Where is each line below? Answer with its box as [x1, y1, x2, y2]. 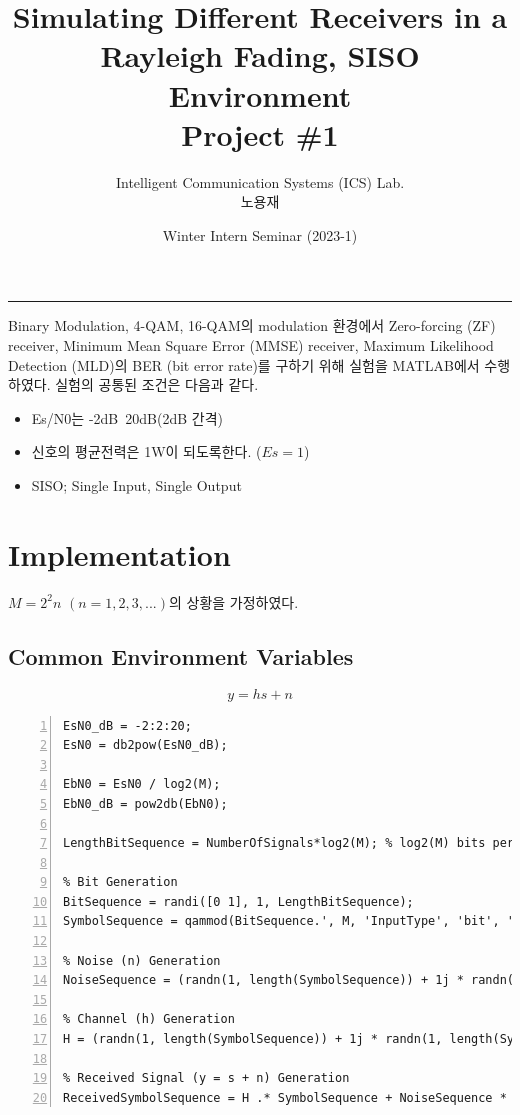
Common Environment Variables [8, 640, 354, 671]
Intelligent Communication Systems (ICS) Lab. [115, 171, 405, 192]
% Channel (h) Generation [63, 1012, 235, 1027]
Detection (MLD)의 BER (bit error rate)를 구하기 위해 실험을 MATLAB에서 [8, 354, 480, 375]
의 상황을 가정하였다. [168, 591, 299, 612]
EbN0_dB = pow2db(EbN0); [63, 796, 228, 811]
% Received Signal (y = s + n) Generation [63, 1071, 350, 1086]
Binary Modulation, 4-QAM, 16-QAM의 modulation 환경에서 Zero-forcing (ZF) [8, 315, 496, 336]
